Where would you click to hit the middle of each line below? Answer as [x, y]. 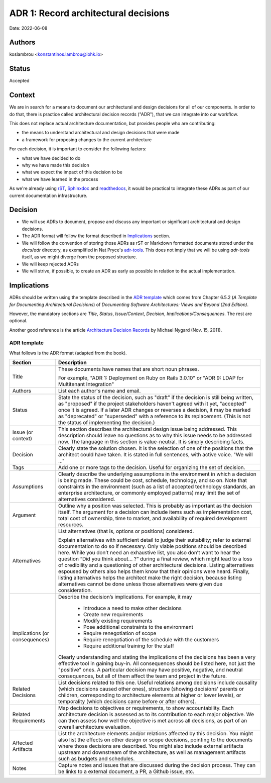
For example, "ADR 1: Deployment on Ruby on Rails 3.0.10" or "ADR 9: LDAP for [151, 378]
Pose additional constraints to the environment [138, 627]
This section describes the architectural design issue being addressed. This [147, 429]
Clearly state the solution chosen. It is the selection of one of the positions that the [156, 448]
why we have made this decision [56, 165]
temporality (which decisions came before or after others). [127, 702]
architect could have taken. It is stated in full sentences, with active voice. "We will [155, 455]
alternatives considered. [87, 499]
